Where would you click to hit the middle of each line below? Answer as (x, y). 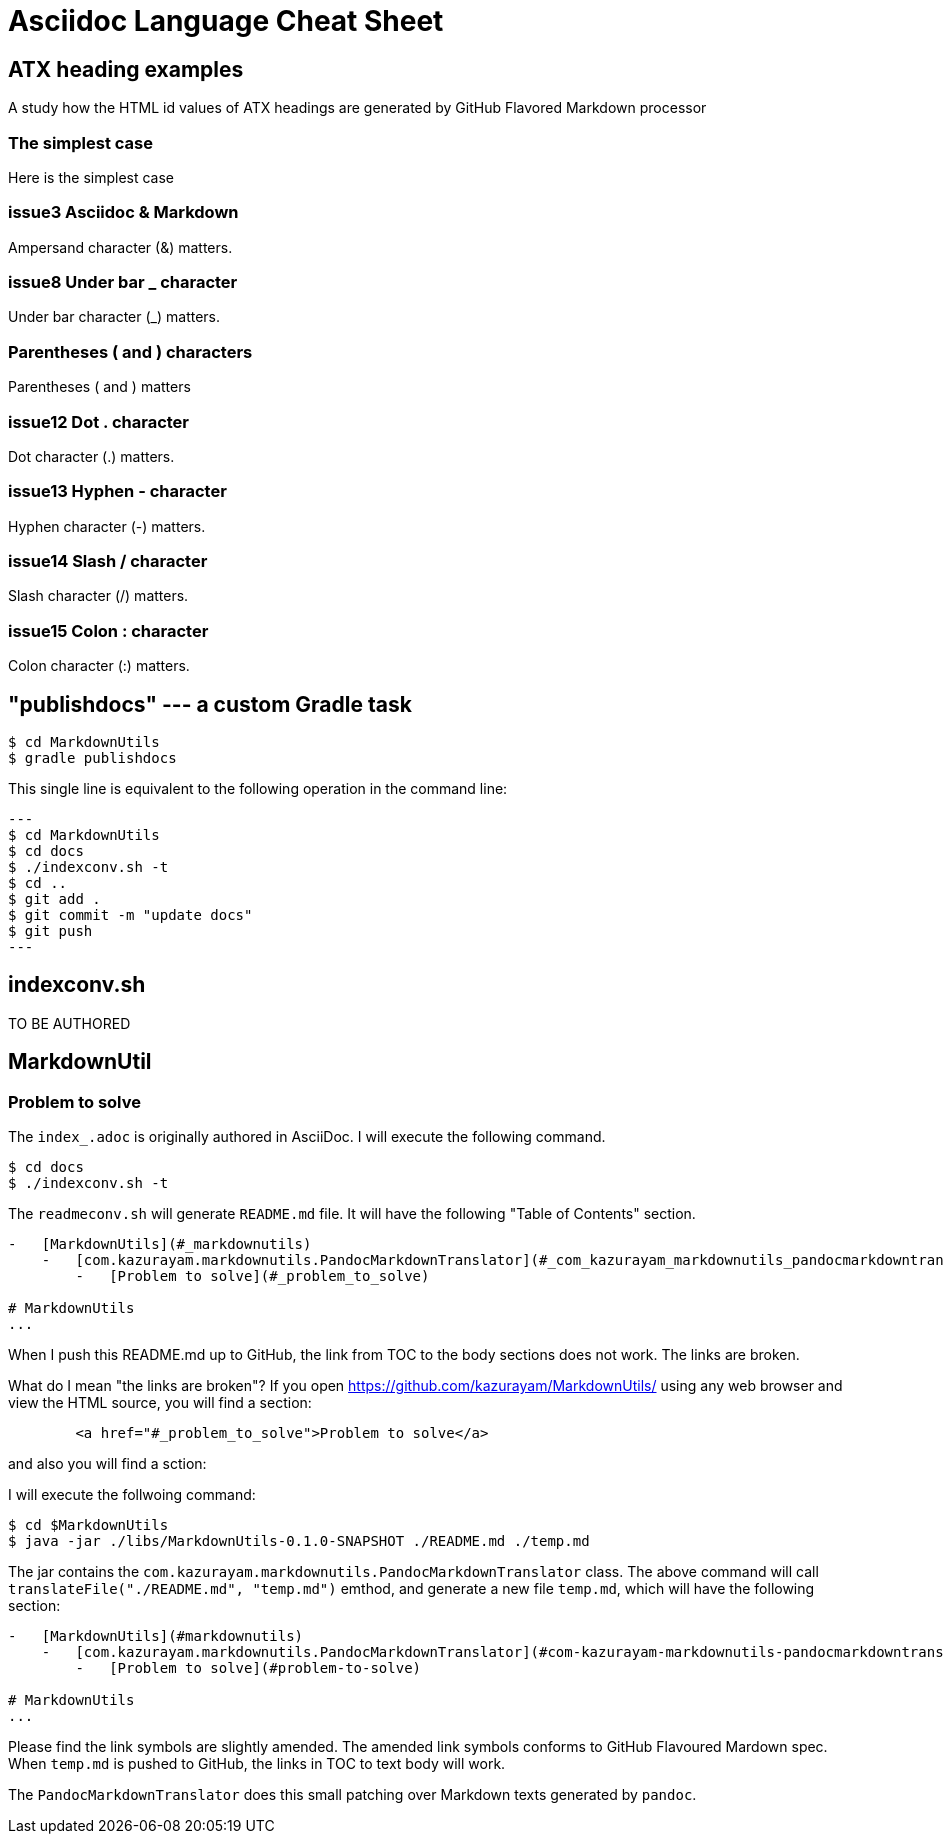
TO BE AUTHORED (69, 1023)
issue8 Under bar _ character (123, 282)
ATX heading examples (126, 69)
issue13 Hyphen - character (117, 491)
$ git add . (54, 899)
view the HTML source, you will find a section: (160, 1403)
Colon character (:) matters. (99, 666)
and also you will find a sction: (107, 1464)
